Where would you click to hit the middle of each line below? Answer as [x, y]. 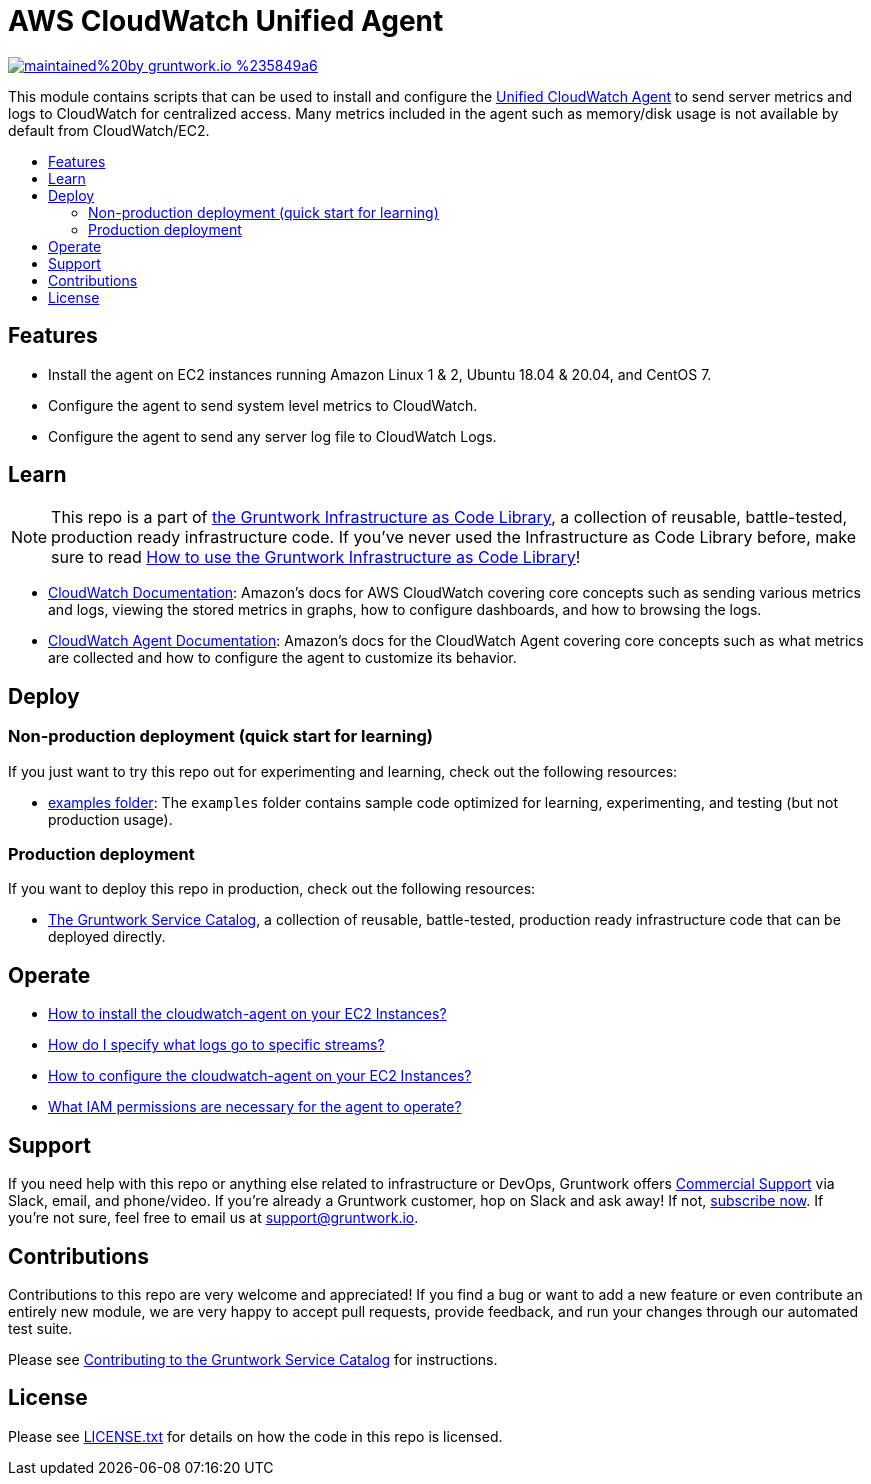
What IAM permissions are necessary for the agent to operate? [255, 1107]
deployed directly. [107, 937]
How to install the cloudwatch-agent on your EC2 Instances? [247, 1014]
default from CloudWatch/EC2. [109, 130]
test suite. [40, 1328]
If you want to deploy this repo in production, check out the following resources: [272, 889]
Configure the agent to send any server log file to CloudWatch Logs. [272, 436]
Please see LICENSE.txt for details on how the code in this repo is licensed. [255, 1436]
